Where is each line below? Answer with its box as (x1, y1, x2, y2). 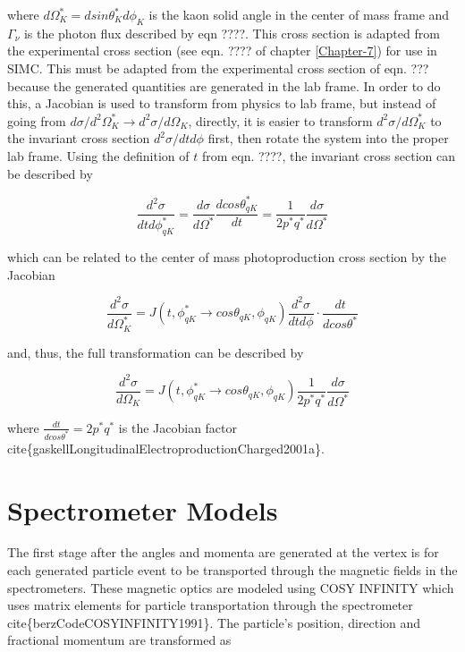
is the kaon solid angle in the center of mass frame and (148, 5, 450, 23)
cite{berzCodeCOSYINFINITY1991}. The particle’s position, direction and (7, 613, 421, 631)
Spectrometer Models (7, 491, 278, 528)
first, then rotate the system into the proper (207, 129, 449, 148)
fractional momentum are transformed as (7, 631, 232, 649)
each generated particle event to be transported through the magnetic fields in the (7, 561, 458, 580)
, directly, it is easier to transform (188, 111, 373, 130)
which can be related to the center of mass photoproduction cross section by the (7, 248, 446, 267)
